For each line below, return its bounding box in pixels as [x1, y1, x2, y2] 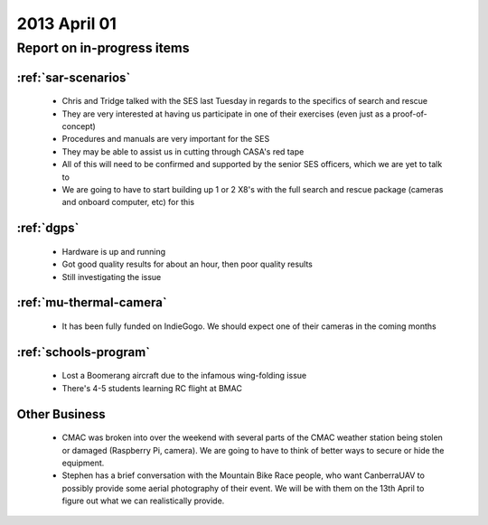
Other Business [16, 407, 106, 422]
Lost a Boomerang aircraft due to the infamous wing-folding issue [61, 370, 307, 381]
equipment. [61, 457, 105, 468]
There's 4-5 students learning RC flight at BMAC [61, 382, 243, 393]
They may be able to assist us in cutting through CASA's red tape [61, 145, 305, 157]
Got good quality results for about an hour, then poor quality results [61, 258, 314, 270]
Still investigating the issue [61, 271, 162, 282]
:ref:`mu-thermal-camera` [16, 295, 167, 311]
